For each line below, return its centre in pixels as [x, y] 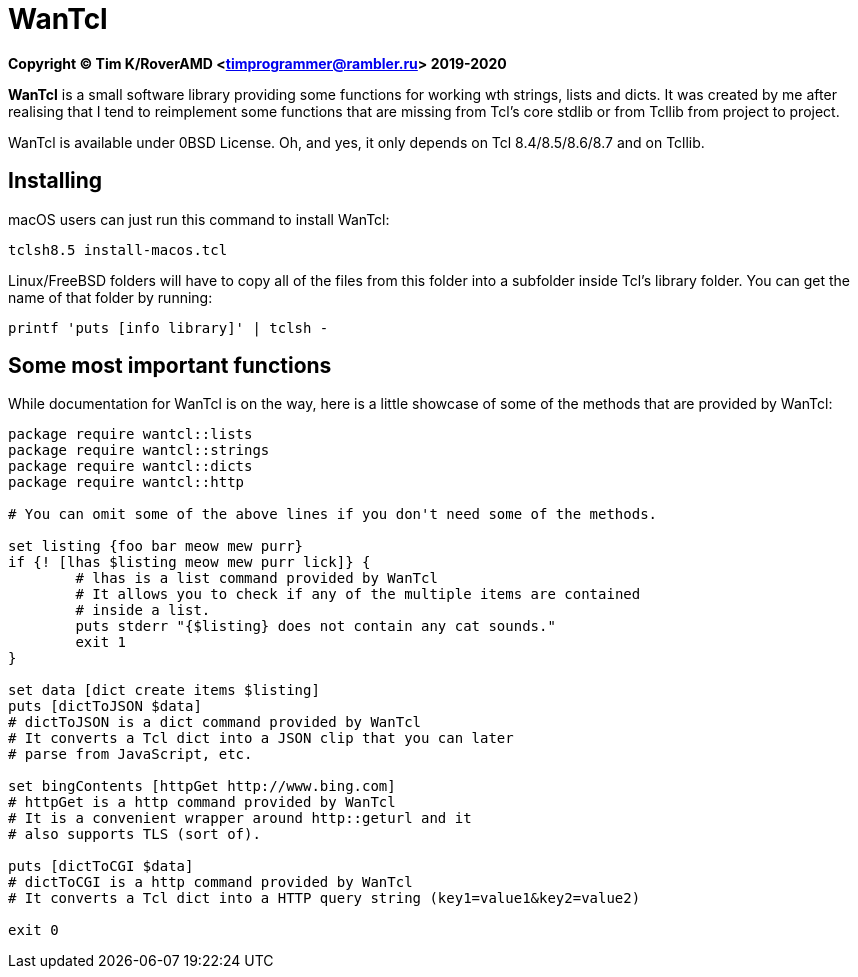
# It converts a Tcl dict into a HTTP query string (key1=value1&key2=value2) [324, 898]
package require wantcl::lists [130, 434]
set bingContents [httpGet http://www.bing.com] [202, 786]
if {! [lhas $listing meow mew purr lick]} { [189, 562]
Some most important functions [170, 366]
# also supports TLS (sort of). [134, 834]
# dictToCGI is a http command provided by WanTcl [210, 882]
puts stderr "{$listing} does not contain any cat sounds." [315, 626]
